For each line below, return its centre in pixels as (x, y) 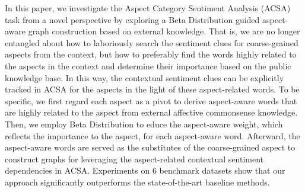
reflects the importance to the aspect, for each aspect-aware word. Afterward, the (152, 135)
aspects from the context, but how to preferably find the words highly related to (151, 54)
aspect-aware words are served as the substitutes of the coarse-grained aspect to (150, 147)
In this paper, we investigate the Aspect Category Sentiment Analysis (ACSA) (148, 8)
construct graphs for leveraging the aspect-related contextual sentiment (134, 159)
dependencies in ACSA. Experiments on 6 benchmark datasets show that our (145, 170)
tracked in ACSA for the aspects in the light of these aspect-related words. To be (152, 89)
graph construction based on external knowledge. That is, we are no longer (164, 31)
